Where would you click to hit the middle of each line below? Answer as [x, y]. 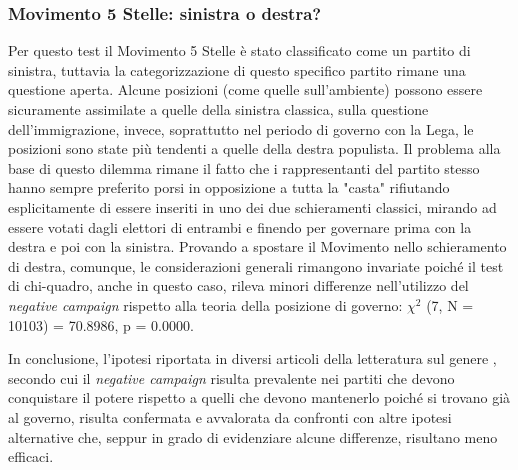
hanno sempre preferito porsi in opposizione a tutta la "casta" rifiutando [229, 187]
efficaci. [31, 456]
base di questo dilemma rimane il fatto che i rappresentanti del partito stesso [244, 167]
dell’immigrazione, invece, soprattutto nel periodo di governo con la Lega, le [241, 128]
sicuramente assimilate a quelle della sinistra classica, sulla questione [218, 109]
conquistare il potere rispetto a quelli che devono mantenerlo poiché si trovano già [259, 397]
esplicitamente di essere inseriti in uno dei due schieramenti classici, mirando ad [252, 206]
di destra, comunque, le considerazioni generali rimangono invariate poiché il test [256, 265]
